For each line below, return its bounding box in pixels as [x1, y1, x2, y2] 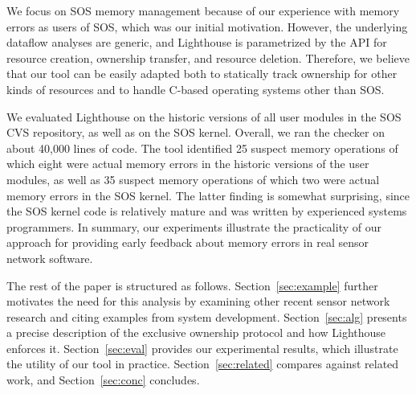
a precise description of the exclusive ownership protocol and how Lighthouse [6, 324, 386, 341]
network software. [6, 249, 93, 266]
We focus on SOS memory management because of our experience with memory [6, 2, 400, 18]
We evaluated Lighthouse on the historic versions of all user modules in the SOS [6, 108, 402, 125]
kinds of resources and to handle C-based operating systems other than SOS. [6, 80, 385, 97]
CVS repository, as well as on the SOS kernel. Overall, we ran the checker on [6, 124, 385, 141]
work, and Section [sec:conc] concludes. [6, 371, 200, 388]
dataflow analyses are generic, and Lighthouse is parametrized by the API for [6, 34, 387, 51]
